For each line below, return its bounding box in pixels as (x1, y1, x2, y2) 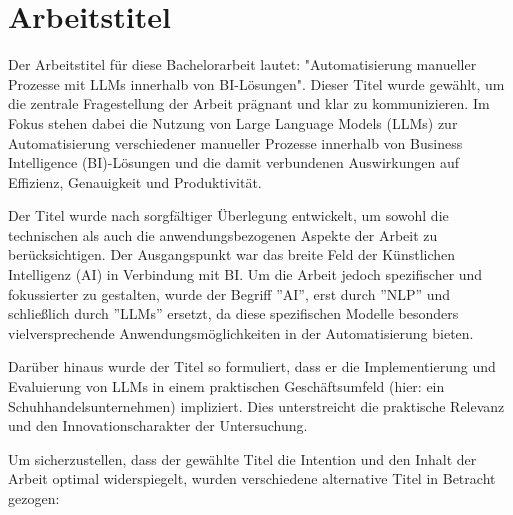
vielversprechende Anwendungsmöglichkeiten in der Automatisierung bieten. (8, 322, 474, 343)
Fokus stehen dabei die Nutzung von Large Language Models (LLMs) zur (8, 112, 458, 133)
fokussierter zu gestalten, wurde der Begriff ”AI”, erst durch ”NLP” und (8, 283, 451, 304)
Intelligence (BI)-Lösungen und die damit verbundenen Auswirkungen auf (8, 152, 459, 173)
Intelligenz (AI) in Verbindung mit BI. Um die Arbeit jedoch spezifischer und (8, 264, 483, 285)
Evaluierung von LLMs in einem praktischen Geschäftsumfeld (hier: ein (8, 376, 445, 397)
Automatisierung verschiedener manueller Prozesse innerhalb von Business (8, 132, 463, 153)
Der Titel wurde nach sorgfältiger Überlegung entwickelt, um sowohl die (8, 205, 449, 226)
